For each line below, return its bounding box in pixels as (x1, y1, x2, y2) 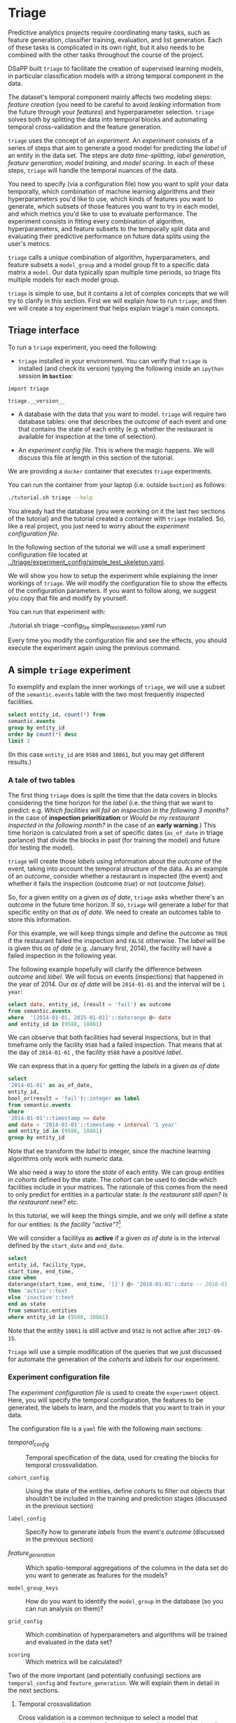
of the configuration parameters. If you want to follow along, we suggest (8, 586, 216, 594)
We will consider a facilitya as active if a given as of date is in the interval (8, 1233, 220, 1242)
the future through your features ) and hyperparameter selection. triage (8, 108, 214, 116)
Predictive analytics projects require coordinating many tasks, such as (8, 28, 211, 37)
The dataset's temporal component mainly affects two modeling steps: (8, 93, 212, 101)
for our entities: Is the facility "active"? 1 (8, 1219, 121, 1228)
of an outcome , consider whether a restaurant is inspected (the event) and (8, 871, 223, 880)
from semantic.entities (8, 1307, 78, 1314)
